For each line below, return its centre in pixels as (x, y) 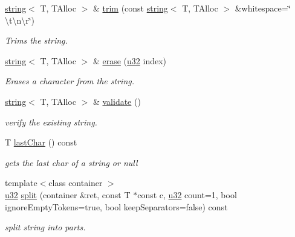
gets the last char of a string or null (71, 162)
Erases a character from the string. (70, 81)
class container (76, 183)
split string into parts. (45, 227)
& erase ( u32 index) (130, 60)
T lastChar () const (41, 142)
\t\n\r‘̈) (20, 20)
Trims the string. (36, 40)
